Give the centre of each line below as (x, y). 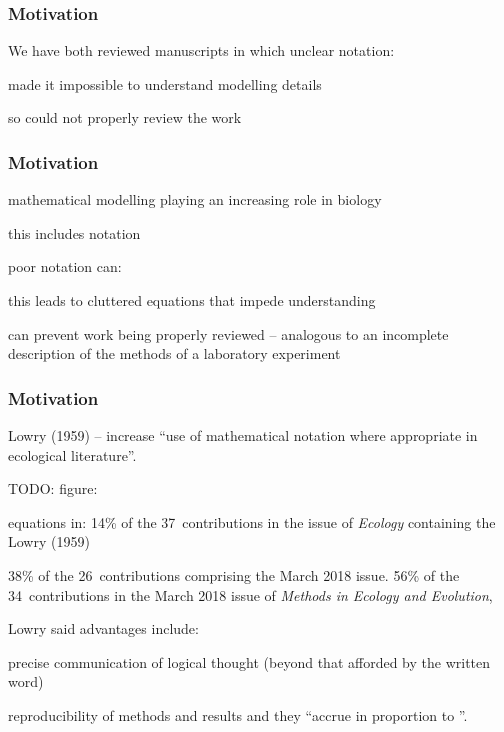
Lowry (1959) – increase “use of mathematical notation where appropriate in (243, 435)
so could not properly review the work (125, 117)
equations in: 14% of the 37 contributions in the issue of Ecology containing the (252, 521)
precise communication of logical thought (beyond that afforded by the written (249, 661)
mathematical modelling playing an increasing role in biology (195, 199)
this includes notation (74, 232)
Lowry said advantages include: (103, 628)
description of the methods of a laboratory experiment (174, 353)
